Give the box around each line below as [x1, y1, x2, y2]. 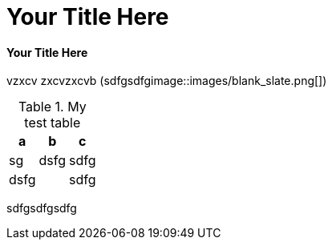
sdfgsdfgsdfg [6, 201, 77, 216]
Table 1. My [18, 99, 87, 115]
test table [24, 115, 81, 131]
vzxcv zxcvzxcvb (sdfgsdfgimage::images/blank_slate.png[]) [6, 74, 327, 88]
